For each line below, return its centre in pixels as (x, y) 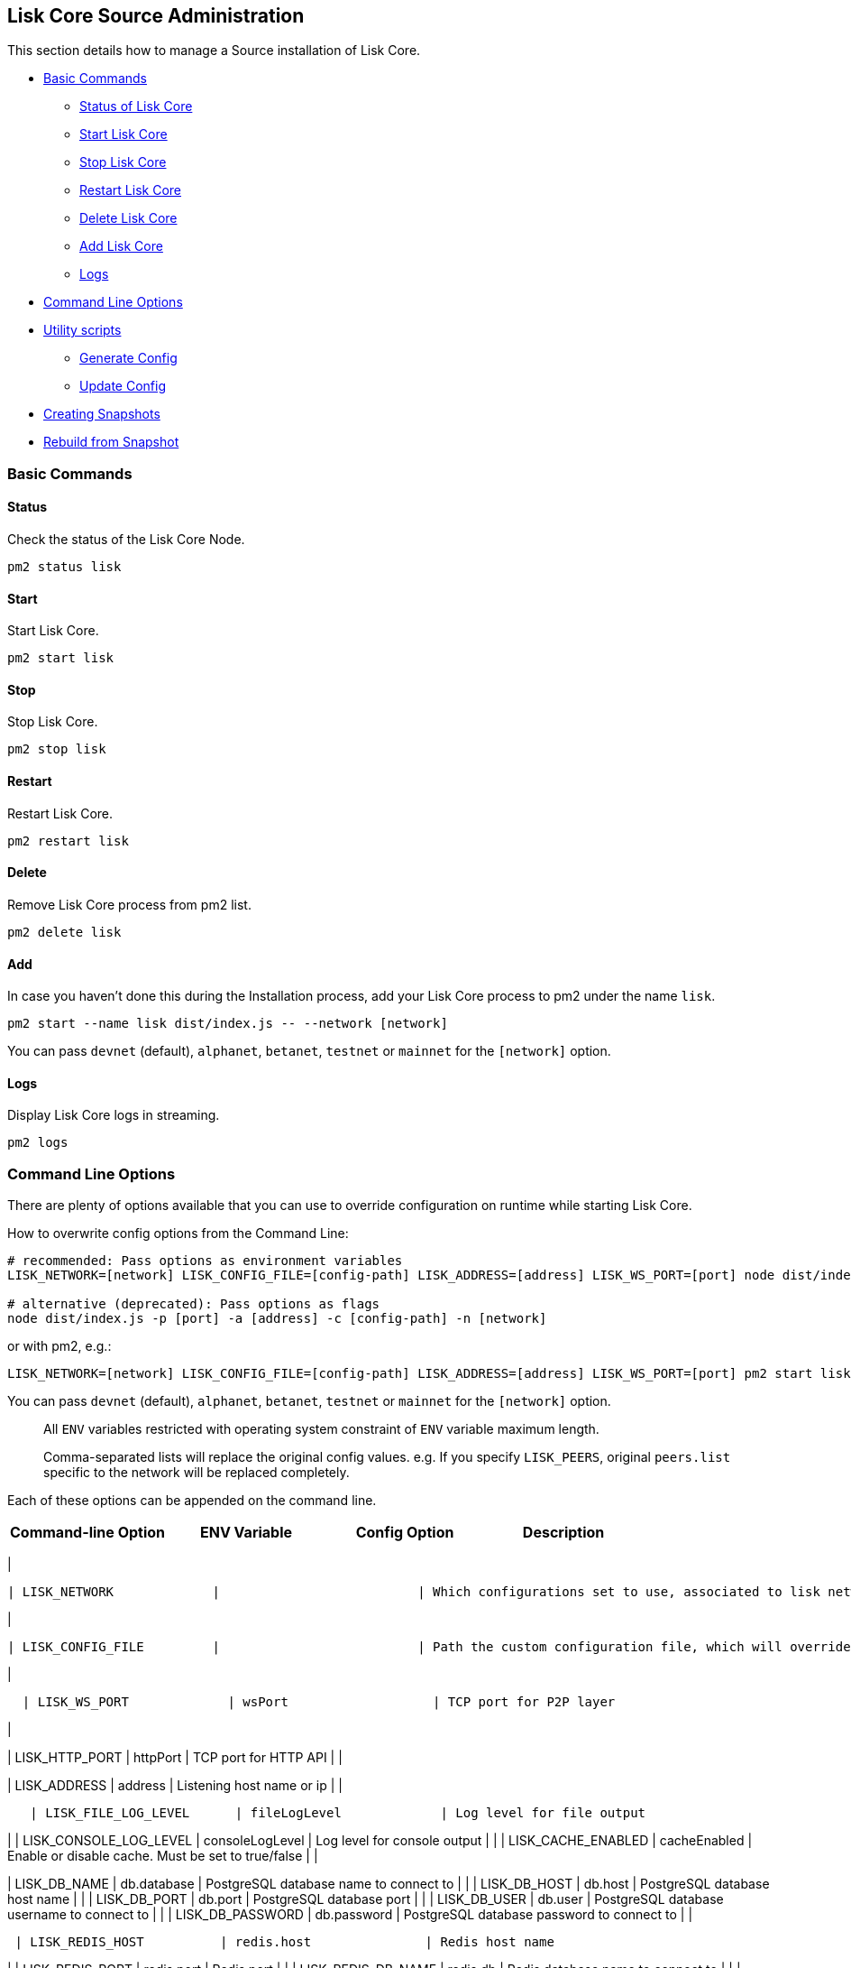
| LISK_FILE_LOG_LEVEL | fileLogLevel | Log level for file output (338, 1813)
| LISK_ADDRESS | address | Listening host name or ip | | (175, 1786)
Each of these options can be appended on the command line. (192, 1501)
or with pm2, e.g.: (59, 1346)
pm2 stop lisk (57, 749)
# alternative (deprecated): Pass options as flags (194, 1304)
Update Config (123, 386)
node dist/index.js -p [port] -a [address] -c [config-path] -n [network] (277, 1319)
